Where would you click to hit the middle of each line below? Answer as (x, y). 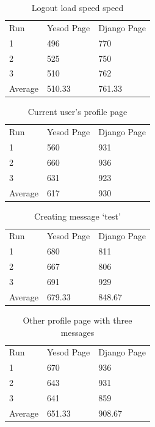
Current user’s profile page (77, 112)
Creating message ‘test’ (77, 216)
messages (77, 332)
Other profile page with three (77, 320)
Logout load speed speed (77, 7)
